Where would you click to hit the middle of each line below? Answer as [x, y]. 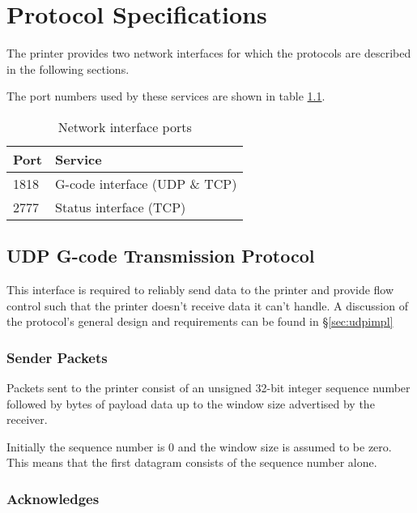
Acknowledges [53, 498]
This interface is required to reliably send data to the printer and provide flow [200, 290]
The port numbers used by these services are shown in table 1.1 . [166, 96]
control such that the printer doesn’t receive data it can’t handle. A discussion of [207, 305]
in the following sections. [68, 68]
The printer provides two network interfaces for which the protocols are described [209, 53]
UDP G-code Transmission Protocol [161, 256]
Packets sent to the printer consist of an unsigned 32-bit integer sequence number [208, 388]
